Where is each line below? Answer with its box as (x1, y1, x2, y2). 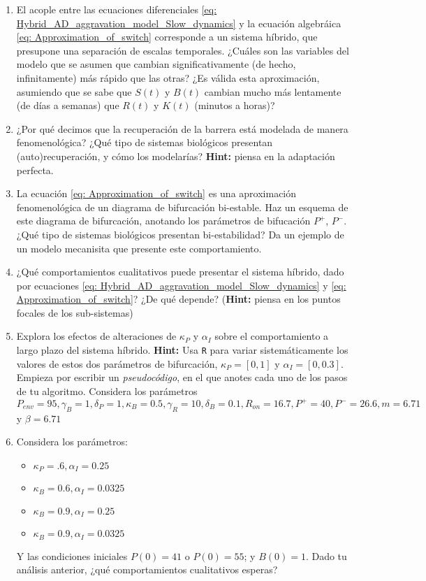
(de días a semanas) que (16, 98, 119, 113)
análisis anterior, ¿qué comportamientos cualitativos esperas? (16, 562, 278, 577)
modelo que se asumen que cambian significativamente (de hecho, (16, 57, 296, 71)
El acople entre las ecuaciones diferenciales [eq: (16, 2, 217, 16)
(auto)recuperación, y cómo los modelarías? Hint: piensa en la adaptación (16, 148, 335, 163)
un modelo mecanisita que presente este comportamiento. (16, 241, 262, 255)
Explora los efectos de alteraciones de (16, 329, 177, 343)
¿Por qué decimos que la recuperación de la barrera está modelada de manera (16, 121, 348, 136)
